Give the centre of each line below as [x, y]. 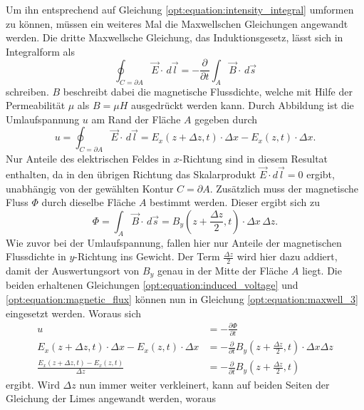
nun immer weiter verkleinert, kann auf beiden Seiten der [204, 384]
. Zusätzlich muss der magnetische [284, 188]
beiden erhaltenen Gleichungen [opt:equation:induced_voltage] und [152, 285]
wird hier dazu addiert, [287, 256]
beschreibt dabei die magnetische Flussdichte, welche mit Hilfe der [208, 91]
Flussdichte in [36, 256]
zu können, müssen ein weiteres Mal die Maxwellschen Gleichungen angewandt [177, 23]
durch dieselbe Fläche [89, 202]
